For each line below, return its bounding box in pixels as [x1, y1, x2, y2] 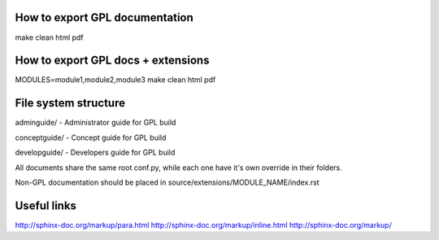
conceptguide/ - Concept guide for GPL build [15, 133, 167, 142]
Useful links [15, 199, 77, 212]
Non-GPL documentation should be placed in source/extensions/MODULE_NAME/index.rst [15, 177, 320, 187]
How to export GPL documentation [15, 11, 194, 24]
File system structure [15, 96, 126, 110]
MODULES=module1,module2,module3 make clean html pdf [15, 75, 216, 85]
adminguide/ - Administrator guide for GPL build [15, 118, 176, 128]
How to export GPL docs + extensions [15, 54, 210, 68]
